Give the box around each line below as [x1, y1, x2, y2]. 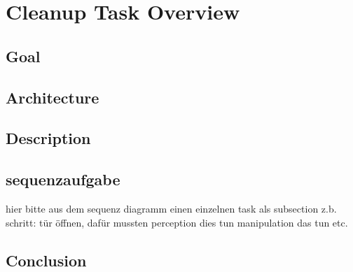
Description [6, 127, 91, 149]
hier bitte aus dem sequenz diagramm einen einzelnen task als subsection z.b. [6, 201, 337, 215]
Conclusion [6, 249, 87, 271]
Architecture [6, 86, 99, 108]
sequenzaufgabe [6, 169, 120, 190]
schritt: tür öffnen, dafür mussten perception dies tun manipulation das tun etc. [6, 215, 348, 229]
